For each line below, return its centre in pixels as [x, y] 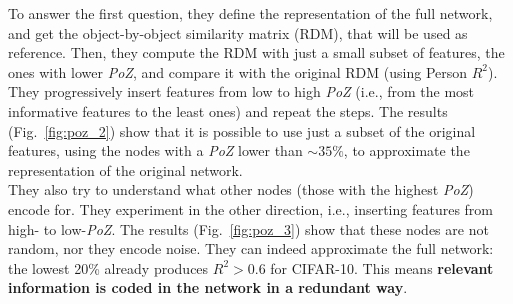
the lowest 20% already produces [108, 267]
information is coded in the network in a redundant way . [208, 287]
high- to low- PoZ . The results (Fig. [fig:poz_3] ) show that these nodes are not [248, 228]
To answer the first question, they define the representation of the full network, [250, 13]
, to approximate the [406, 150]
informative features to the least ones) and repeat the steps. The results [228, 110]
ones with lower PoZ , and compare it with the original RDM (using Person [238, 71]
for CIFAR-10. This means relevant [382, 267]
